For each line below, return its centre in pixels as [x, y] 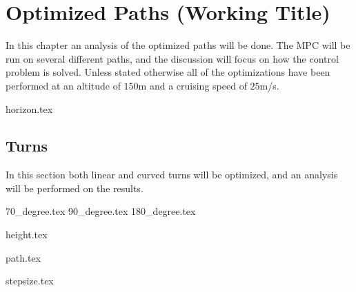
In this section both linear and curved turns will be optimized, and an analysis [172, 175]
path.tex [23, 257]
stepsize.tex [30, 281]
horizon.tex [29, 108]
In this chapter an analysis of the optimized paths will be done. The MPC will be [178, 45]
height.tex [27, 234]
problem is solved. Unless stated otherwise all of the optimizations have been [168, 72]
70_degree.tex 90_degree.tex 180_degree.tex [101, 211]
